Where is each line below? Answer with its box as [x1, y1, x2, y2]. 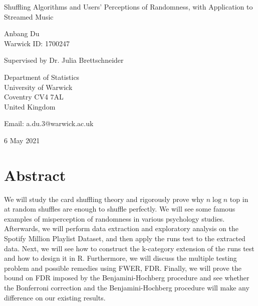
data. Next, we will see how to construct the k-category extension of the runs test [4, 243, 254, 253]
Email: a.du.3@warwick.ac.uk [4, 118, 94, 129]
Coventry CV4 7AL [4, 91, 64, 102]
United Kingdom [4, 101, 56, 112]
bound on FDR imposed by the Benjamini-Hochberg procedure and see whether [4, 272, 249, 283]
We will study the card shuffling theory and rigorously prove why [4, 193, 204, 204]
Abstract [4, 164, 66, 185]
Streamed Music [4, 11, 54, 22]
